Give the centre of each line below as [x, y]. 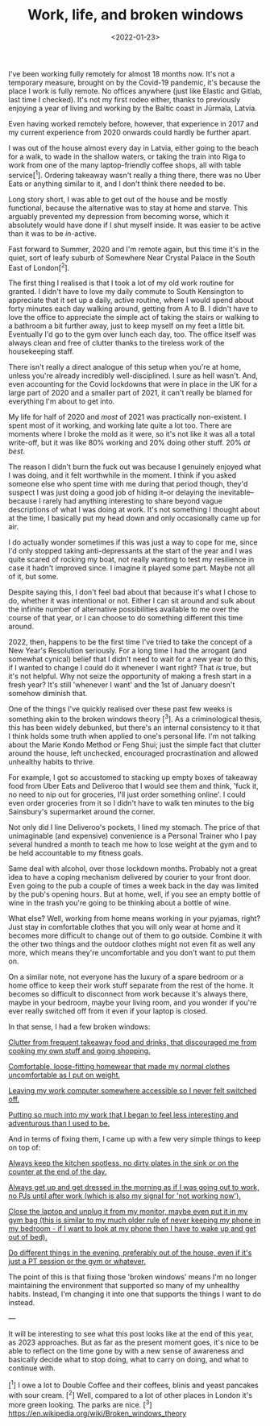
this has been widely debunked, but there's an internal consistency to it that [134, 728]
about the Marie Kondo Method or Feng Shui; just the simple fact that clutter [135, 744]
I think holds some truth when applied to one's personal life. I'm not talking [132, 736]
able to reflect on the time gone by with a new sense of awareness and [126, 1350]
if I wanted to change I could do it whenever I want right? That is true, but [130, 668]
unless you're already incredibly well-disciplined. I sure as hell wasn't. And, [133, 375]
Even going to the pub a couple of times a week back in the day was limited [134, 885]
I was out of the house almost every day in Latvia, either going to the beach [134, 147]
